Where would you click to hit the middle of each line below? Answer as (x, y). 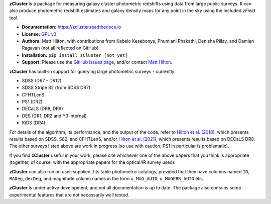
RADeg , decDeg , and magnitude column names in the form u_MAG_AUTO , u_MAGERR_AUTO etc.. (107, 178)
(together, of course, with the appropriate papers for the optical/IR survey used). (92, 162)
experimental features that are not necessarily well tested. (69, 195)
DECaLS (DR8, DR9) (42, 109)
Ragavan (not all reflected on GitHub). (61, 48)
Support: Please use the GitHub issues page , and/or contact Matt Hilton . (97, 62)
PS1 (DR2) (32, 102)
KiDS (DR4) (34, 123)
